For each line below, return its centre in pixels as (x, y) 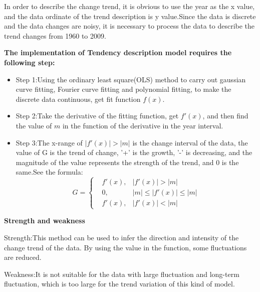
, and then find (225, 116)
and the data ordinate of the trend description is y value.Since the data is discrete (130, 16)
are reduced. (23, 257)
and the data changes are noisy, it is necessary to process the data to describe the (129, 26)
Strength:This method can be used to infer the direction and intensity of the (121, 238)
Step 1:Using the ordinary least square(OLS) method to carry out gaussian (131, 79)
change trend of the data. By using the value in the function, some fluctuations (125, 247)
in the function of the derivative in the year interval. (143, 125)
